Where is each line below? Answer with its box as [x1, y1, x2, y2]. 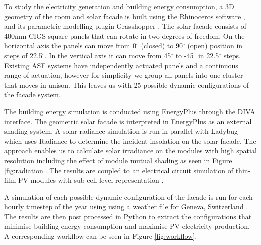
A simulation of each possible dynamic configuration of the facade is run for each [4, 191, 253, 202]
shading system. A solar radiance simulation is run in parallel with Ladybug [4, 126, 238, 136]
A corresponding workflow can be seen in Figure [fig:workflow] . [4, 231, 197, 241]
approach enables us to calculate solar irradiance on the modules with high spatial [4, 145, 257, 156]
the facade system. [4, 89, 61, 100]
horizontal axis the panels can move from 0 [4, 40, 137, 51]
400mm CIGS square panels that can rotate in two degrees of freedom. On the [4, 30, 245, 41]
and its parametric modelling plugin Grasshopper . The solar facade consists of [4, 21, 247, 31]
